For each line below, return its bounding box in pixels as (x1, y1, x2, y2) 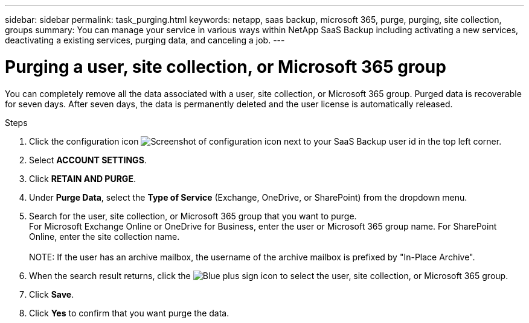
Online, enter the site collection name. (29, 231, 180, 242)
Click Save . (29, 289, 74, 299)
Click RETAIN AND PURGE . (29, 173, 136, 184)
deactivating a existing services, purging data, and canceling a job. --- (5, 35, 285, 45)
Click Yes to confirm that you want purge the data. (29, 307, 229, 318)
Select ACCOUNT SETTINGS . (29, 154, 147, 165)
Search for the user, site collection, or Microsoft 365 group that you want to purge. (29, 210, 357, 221)
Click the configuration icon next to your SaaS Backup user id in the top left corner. (29, 136, 502, 146)
